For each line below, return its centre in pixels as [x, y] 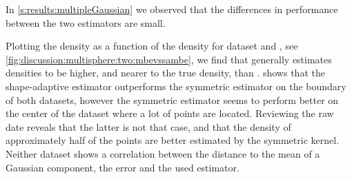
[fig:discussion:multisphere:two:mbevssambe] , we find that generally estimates [169, 59]
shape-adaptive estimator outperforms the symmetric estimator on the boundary [176, 86]
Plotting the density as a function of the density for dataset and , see [152, 46]
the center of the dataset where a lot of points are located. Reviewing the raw [170, 113]
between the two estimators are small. [86, 22]
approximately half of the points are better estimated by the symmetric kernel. [173, 140]
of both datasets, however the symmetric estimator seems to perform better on [172, 99]
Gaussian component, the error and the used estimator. [123, 167]
